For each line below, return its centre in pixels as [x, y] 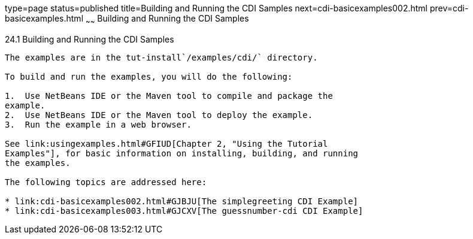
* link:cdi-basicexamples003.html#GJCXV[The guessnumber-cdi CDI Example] [184, 211]
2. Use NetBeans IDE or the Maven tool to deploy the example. [159, 115]
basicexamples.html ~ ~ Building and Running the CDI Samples [127, 19]
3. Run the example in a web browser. [98, 124]
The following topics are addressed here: [106, 182]
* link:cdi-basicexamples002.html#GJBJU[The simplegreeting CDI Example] [182, 201]
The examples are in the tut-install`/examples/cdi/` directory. [161, 57]
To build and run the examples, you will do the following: [149, 76]
